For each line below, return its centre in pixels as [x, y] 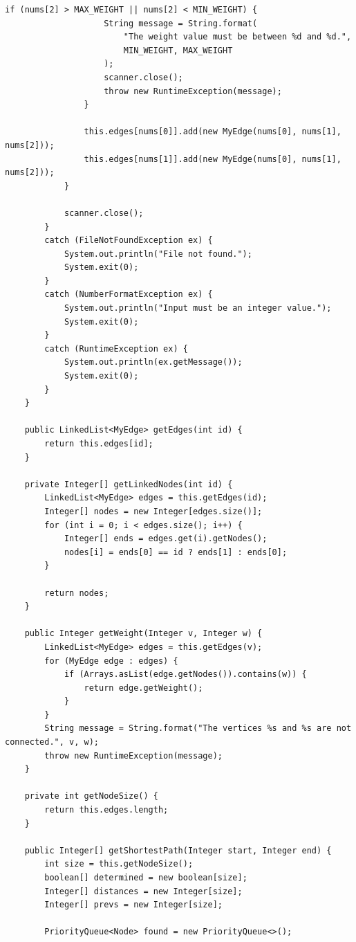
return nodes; [77, 593]
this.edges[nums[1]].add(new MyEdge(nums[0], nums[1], [213, 159]
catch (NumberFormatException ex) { [129, 295]
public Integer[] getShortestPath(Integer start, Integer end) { [178, 850]
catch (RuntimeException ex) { [116, 348]
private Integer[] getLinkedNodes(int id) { [129, 484]
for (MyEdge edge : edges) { [111, 661]
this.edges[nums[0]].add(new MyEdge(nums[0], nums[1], [213, 132]
